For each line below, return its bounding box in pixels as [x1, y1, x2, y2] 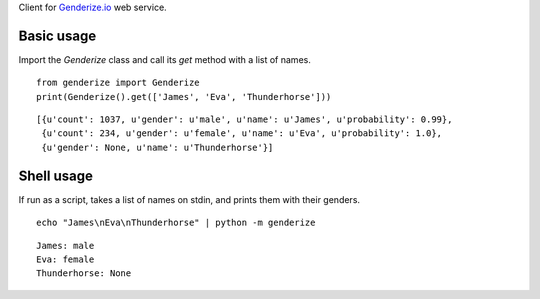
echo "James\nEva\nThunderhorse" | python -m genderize [36, 217, 316, 229]
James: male [36, 240, 95, 251]
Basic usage [18, 27, 97, 44]
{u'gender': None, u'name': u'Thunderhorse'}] [41, 141, 274, 153]
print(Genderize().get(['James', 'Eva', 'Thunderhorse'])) [36, 91, 332, 102]
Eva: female [36, 253, 95, 265]
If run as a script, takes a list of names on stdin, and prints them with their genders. [18, 193, 360, 205]
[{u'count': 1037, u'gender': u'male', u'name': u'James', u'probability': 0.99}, [36, 114, 453, 125]
